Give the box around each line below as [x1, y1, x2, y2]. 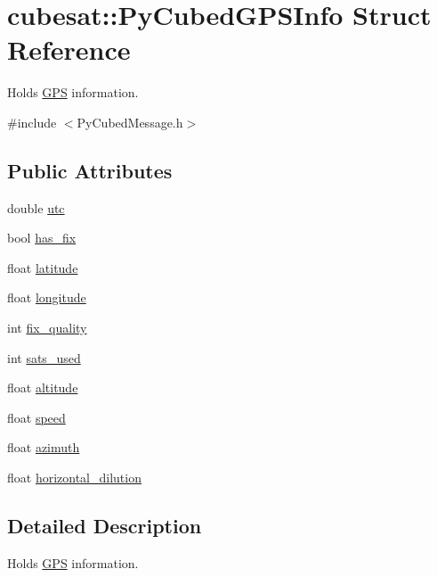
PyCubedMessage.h [77, 112, 183, 131]
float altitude [7, 378, 78, 397]
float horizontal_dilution [7, 468, 142, 487]
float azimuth [7, 438, 80, 457]
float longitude [7, 288, 86, 307]
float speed [7, 408, 66, 426]
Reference [7, 31, 131, 68]
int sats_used [7, 348, 81, 367]
